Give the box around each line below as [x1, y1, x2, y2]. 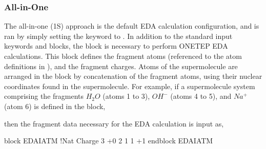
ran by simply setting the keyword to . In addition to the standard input [4, 30, 233, 41]
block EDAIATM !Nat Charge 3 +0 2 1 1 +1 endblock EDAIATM [4, 135, 213, 146]
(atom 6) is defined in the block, [4, 100, 106, 111]
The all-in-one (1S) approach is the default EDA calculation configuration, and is [4, 20, 259, 31]
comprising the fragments [4, 91, 84, 101]
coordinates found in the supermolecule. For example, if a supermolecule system [4, 80, 255, 91]
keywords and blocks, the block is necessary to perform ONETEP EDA [4, 40, 228, 51]
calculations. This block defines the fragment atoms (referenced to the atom [4, 51, 242, 61]
